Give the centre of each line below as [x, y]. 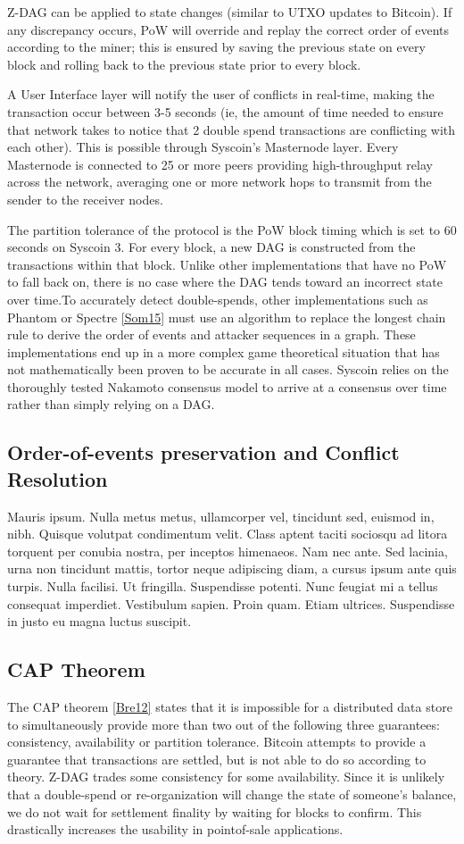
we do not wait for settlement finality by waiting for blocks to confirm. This [215, 811]
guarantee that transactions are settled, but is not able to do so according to [217, 759]
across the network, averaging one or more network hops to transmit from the [220, 182]
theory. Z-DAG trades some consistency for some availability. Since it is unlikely [226, 777]
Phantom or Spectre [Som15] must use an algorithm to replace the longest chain [227, 317]
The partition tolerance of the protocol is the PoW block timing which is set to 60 [232, 229]
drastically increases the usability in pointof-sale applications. [175, 829]
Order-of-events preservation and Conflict [203, 452]
